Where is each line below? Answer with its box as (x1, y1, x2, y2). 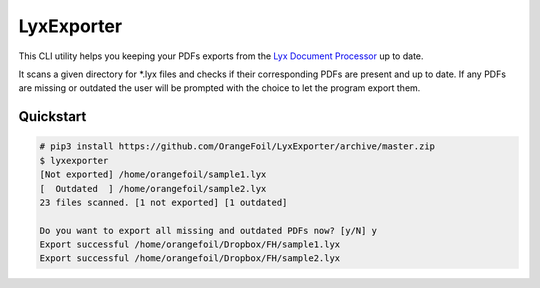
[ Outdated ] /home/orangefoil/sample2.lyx (39, 183, 267, 194)
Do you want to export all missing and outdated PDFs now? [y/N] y (39, 225, 378, 236)
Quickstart (18, 108, 87, 125)
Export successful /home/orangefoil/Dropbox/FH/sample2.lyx (39, 253, 341, 264)
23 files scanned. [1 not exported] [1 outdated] (39, 196, 288, 208)
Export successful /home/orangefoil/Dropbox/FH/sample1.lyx (39, 239, 341, 250)
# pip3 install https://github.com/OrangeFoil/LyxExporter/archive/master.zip (39, 141, 435, 152)
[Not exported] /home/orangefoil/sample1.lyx (39, 169, 267, 180)
